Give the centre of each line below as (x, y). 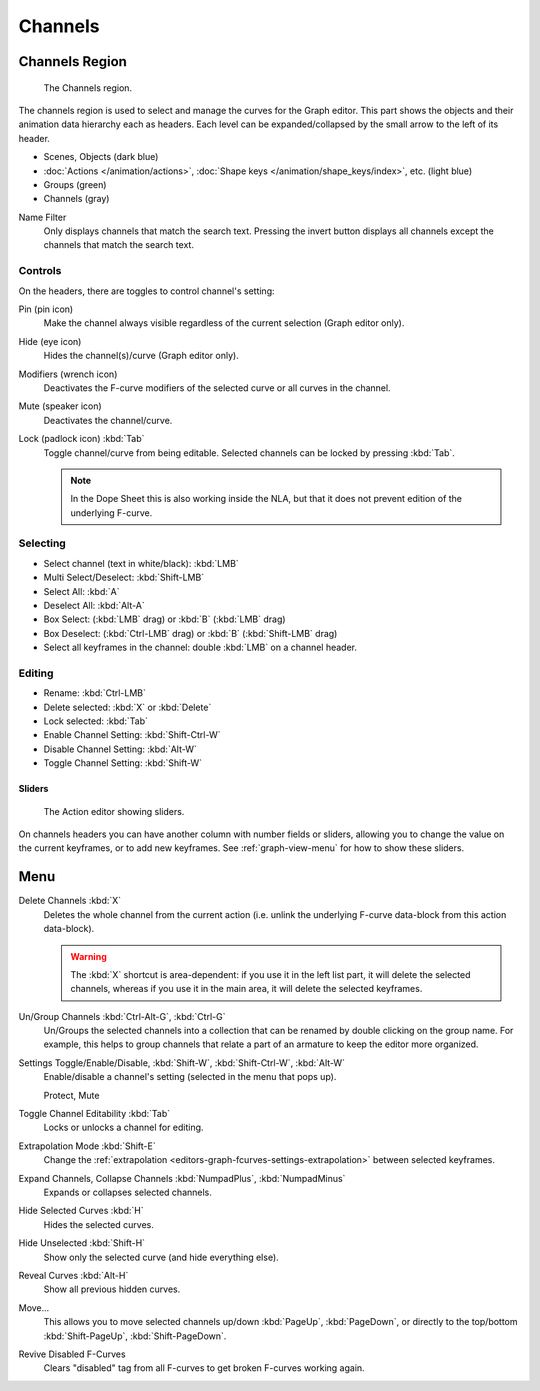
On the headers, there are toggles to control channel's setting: (146, 291)
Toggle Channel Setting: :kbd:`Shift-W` (123, 763)
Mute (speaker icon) (60, 406)
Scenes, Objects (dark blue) (101, 157)
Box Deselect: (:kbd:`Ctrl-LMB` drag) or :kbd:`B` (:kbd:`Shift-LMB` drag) (190, 633)
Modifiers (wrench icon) (68, 374)
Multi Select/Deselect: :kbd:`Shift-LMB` (124, 577)
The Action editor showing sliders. (114, 811)
